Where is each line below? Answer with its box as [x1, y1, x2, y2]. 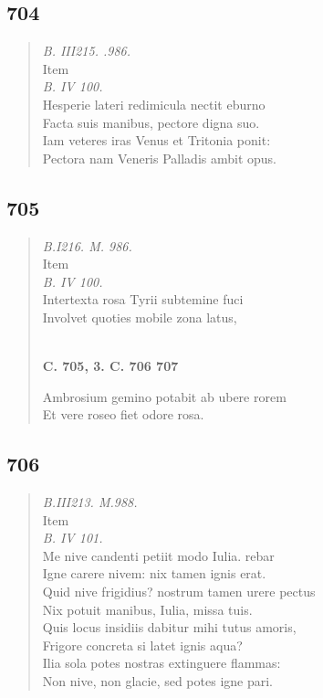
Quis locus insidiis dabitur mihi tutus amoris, [42, 618, 297, 637]
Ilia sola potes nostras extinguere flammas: [42, 653, 281, 672]
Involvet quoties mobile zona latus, [42, 307, 237, 326]
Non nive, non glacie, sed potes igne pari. [42, 672, 273, 691]
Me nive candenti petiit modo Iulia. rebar [42, 545, 275, 565]
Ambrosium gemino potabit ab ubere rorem [42, 386, 287, 406]
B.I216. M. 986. [42, 236, 132, 255]
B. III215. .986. [42, 41, 131, 60]
